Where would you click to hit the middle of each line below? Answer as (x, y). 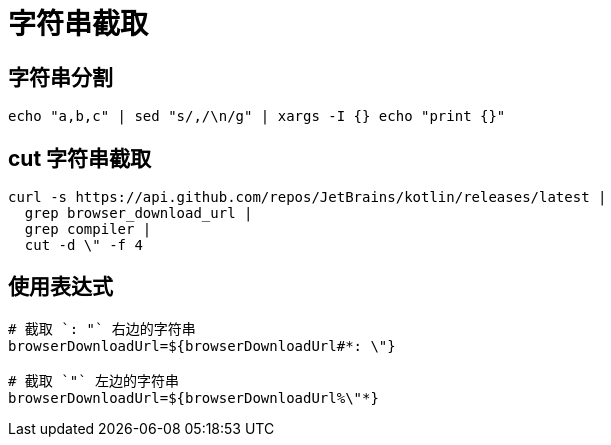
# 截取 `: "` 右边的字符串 (102, 328)
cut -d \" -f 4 (83, 245)
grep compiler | (88, 229)
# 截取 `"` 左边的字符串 (94, 380)
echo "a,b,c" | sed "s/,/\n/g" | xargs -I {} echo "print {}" (257, 116)
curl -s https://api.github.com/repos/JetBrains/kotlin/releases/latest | (307, 197)
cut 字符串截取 (80, 158)
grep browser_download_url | (138, 213)
